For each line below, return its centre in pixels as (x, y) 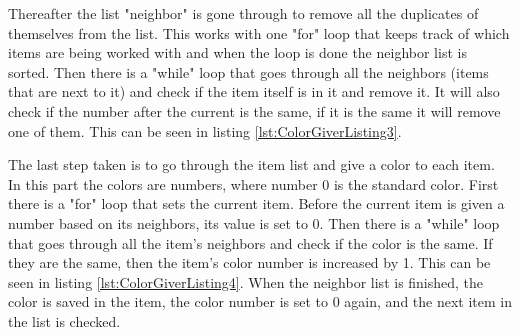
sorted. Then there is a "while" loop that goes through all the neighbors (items (248, 71)
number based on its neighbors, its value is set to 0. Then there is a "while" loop (254, 222)
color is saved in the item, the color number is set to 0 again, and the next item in (260, 301)
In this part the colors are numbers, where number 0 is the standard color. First (253, 183)
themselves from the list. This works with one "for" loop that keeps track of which (259, 32)
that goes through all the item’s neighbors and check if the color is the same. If (250, 242)
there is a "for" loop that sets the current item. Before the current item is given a (256, 203)
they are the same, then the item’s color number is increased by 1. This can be (249, 262)
